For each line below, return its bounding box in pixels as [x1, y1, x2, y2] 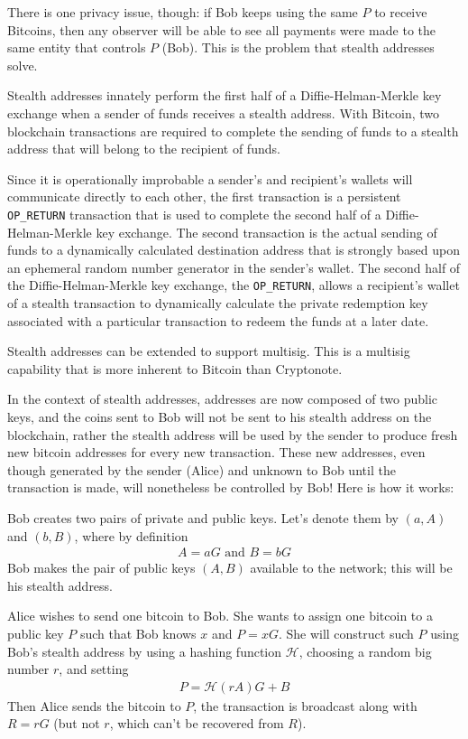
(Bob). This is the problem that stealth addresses [161, 38, 435, 57]
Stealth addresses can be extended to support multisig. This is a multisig [7, 341, 410, 360]
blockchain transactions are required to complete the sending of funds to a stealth [7, 121, 459, 140]
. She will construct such [278, 623, 414, 642]
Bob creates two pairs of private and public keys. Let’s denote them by [7, 508, 399, 527]
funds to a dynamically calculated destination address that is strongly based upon [7, 240, 460, 259]
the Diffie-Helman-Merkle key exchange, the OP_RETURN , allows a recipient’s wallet [7, 276, 460, 295]
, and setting [59, 659, 129, 678]
